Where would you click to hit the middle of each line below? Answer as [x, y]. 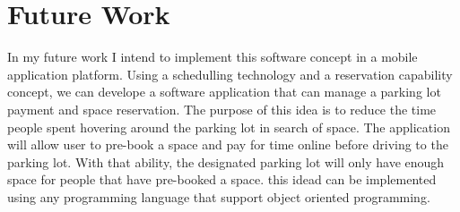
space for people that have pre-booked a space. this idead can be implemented [222, 179]
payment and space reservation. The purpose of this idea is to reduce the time [222, 109]
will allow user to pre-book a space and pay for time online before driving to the [228, 144]
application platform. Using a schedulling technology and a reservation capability [230, 74]
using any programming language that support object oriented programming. [219, 196]
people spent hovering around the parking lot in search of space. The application [229, 127]
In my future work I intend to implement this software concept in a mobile [213, 57]
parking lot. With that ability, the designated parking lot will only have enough [226, 161]
